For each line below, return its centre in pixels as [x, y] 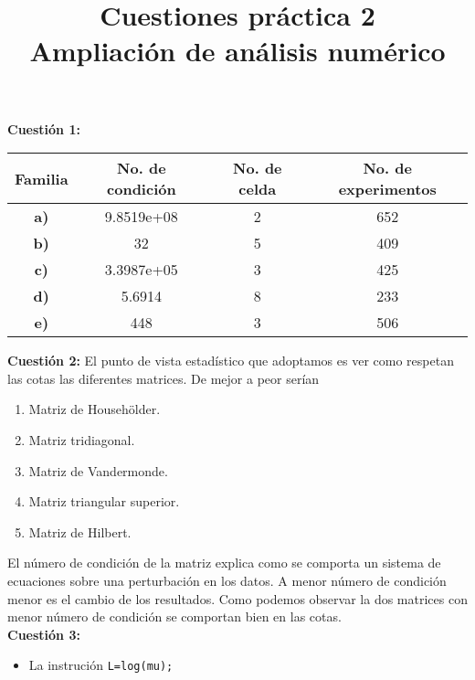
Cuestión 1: [44, 128]
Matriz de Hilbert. [80, 531]
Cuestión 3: [44, 634]
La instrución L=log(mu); [101, 665]
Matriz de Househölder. [95, 409]
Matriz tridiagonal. [82, 439]
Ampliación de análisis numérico [237, 51]
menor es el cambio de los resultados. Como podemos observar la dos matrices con [237, 598]
